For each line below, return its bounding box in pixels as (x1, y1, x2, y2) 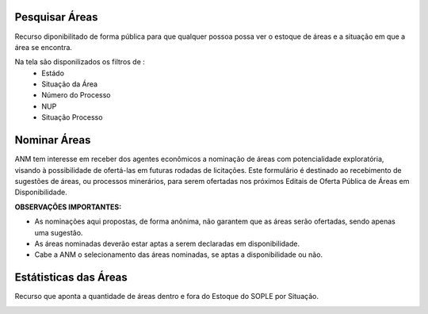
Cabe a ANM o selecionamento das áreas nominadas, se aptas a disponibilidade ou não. (34, 250, 323, 259)
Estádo (41, 68, 65, 78)
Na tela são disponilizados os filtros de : (14, 57, 146, 67)
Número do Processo (41, 90, 111, 100)
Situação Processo (41, 113, 103, 122)
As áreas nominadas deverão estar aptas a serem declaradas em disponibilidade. (34, 239, 300, 248)
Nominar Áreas (14, 133, 91, 147)
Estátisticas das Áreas (14, 270, 128, 285)
